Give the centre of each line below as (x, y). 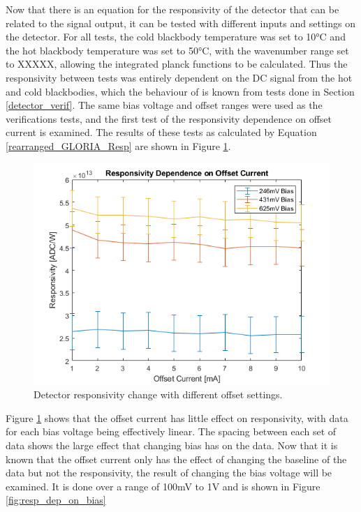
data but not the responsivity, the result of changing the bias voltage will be (169, 473)
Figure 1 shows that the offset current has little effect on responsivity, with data (177, 417)
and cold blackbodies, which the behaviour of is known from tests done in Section (180, 91)
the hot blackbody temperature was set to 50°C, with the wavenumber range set (177, 50)
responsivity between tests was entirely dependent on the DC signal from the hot (179, 77)
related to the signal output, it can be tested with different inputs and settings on (180, 23)
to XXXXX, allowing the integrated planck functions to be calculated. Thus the (177, 64)
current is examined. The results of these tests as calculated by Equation (161, 132)
